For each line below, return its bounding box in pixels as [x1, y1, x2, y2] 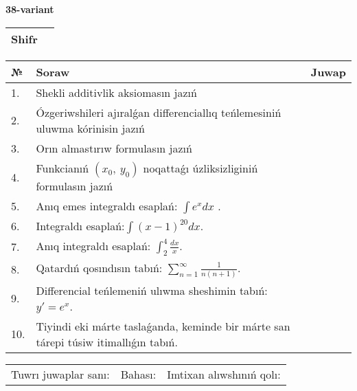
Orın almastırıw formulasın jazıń [36, 139, 192, 156]
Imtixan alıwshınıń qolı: [167, 366, 281, 382]
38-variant [5, 2, 54, 16]
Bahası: [120, 366, 157, 382]
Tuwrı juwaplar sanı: [11, 366, 110, 382]
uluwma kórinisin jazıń [36, 120, 145, 136]
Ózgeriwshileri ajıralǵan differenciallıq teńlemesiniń [36, 104, 281, 120]
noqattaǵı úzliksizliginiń [143, 159, 258, 176]
